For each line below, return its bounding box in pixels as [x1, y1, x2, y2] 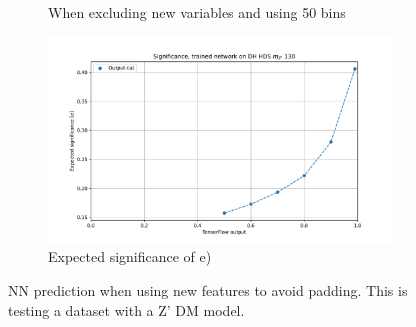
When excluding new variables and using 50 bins [48, 2, 346, 22]
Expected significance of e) [48, 246, 212, 267]
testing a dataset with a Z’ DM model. [8, 299, 245, 320]
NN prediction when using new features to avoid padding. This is [8, 280, 408, 301]
